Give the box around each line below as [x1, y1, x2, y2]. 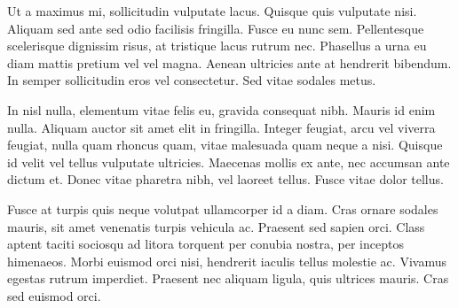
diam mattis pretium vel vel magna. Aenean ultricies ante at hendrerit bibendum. [7, 53, 452, 72]
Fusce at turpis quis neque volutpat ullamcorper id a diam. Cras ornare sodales [7, 199, 438, 218]
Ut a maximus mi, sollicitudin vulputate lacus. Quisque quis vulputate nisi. [7, 2, 417, 19]
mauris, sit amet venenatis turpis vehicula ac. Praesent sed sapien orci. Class [7, 217, 425, 235]
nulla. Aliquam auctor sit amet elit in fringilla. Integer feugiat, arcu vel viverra [7, 118, 436, 136]
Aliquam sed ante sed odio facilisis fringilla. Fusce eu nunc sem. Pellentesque [7, 19, 424, 37]
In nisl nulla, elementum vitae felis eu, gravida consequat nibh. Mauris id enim [7, 100, 436, 119]
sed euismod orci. [7, 286, 101, 304]
